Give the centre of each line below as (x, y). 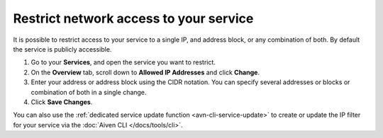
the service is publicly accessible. (62, 49)
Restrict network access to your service (133, 18)
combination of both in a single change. (89, 92)
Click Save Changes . (62, 102)
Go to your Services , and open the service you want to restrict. (123, 62)
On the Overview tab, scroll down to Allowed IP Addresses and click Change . (145, 72)
